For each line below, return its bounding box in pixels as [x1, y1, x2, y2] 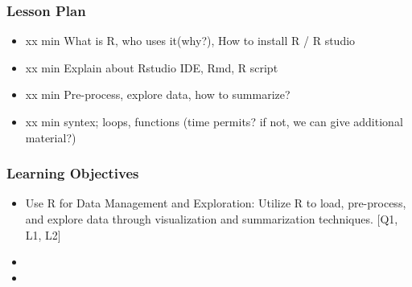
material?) [25, 129, 76, 146]
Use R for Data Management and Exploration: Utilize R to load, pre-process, [25, 195, 406, 211]
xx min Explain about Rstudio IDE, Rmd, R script [25, 59, 278, 76]
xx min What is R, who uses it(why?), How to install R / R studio [25, 32, 356, 49]
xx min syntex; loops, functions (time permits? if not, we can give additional [25, 113, 403, 129]
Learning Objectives [6, 163, 139, 183]
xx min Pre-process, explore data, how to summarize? [25, 86, 290, 103]
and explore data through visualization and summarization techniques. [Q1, [25, 211, 398, 227]
